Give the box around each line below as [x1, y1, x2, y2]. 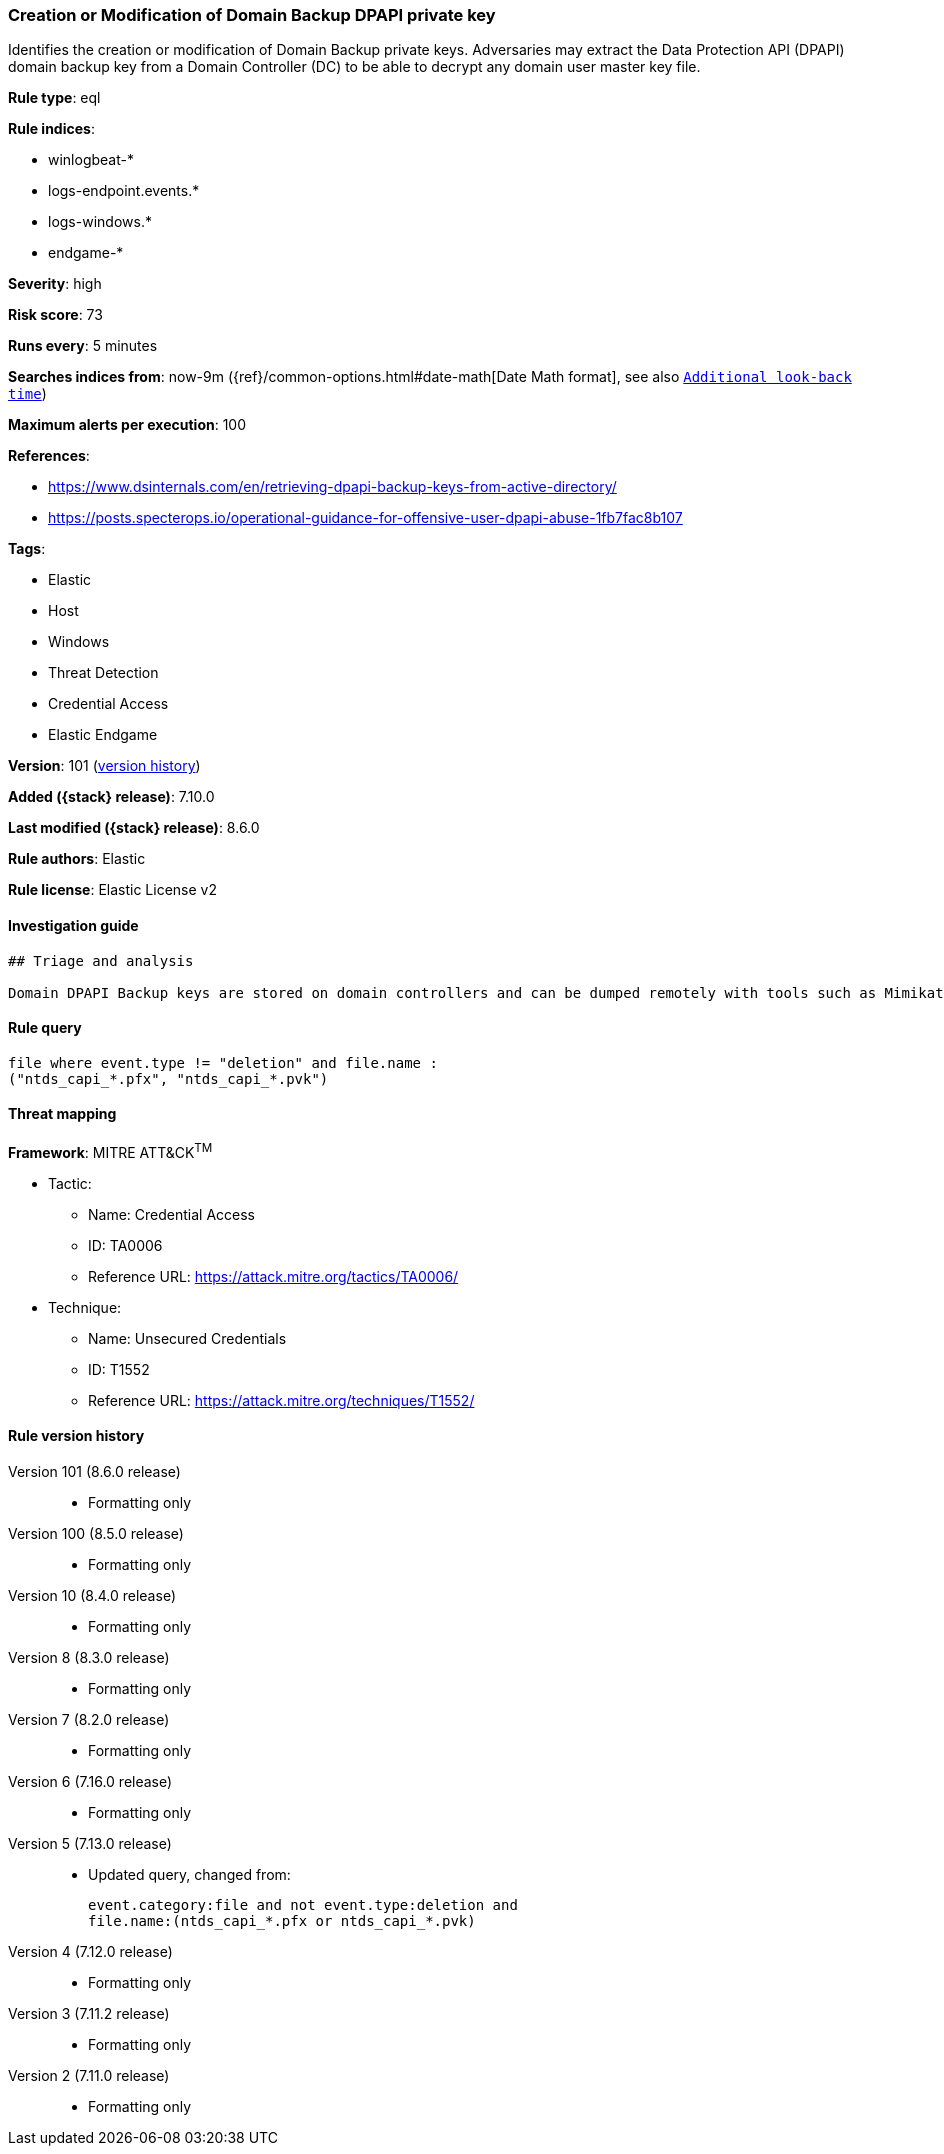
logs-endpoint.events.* [48, 182, 200, 200]
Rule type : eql [8, 89, 101, 107]
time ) [8, 385, 47, 403]
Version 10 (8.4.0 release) [8, 1586, 176, 1604]
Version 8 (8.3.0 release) [8, 1648, 170, 1666]
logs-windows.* [48, 213, 152, 231]
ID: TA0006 [88, 1236, 163, 1254]
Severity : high [8, 275, 102, 293]
